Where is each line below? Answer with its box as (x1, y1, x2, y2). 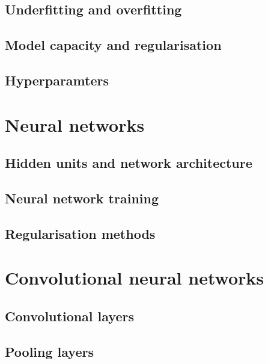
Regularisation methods (5, 224, 156, 242)
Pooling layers (5, 342, 94, 360)
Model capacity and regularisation (5, 35, 222, 54)
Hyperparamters (5, 70, 109, 89)
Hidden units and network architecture (5, 153, 252, 172)
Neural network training (5, 188, 159, 207)
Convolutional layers (5, 306, 134, 325)
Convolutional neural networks (5, 265, 264, 290)
